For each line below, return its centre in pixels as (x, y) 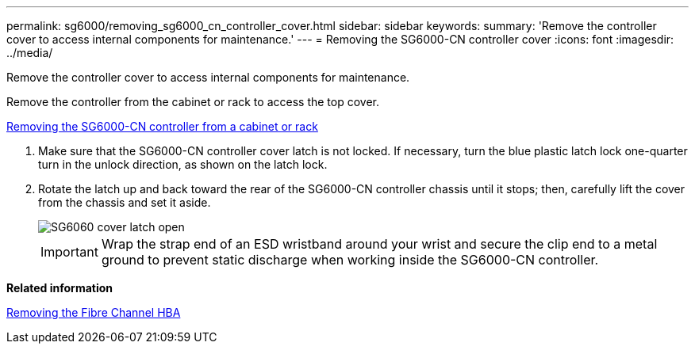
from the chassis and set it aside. (125, 202)
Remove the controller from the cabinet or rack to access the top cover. (193, 102)
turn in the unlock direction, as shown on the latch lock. (183, 164)
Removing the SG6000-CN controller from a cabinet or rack (162, 126)
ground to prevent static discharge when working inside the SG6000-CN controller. (350, 260)
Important (69, 252)
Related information (60, 288)
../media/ (30, 53)
